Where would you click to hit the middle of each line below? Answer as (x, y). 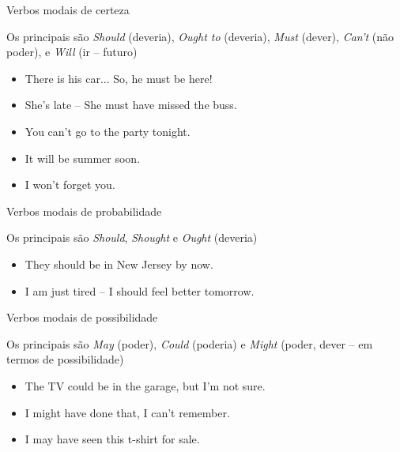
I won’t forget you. (70, 185)
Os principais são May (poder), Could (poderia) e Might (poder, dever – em (190, 343)
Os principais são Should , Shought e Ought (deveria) (132, 237)
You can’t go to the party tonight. (108, 131)
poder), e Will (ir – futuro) (72, 52)
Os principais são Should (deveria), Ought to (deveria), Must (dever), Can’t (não (200, 36)
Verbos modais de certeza (68, 9)
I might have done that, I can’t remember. (127, 412)
